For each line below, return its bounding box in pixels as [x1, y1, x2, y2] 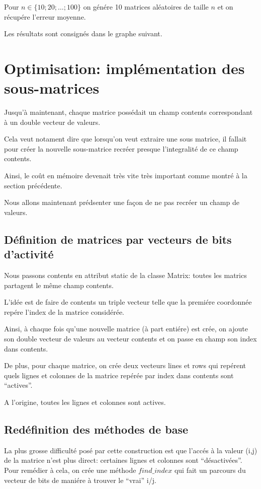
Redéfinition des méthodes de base [4, 421, 188, 437]
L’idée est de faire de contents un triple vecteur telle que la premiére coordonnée [4, 297, 252, 307]
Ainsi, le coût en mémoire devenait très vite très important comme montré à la [4, 170, 247, 181]
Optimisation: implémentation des [4, 57, 245, 78]
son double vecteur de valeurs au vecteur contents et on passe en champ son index [4, 333, 257, 343]
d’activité [4, 246, 54, 262]
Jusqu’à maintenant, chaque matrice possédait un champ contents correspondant [4, 107, 253, 117]
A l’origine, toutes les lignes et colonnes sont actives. [4, 396, 166, 407]
